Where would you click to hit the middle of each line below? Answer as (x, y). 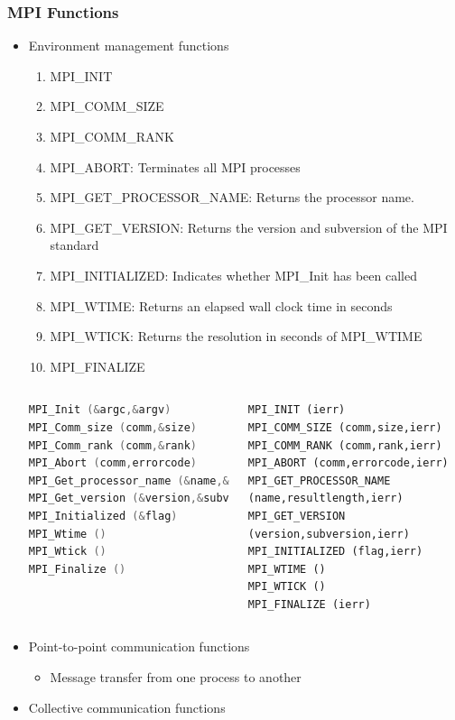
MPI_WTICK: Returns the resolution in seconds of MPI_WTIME (236, 336)
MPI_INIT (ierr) (297, 410)
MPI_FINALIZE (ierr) (309, 604)
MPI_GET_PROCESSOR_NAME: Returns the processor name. (232, 197)
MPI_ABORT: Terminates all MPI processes (175, 166)
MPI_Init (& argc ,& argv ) (100, 410)
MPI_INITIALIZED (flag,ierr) (335, 552)
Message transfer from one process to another (176, 677)
